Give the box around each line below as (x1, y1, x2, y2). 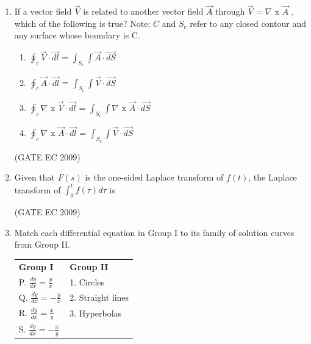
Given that (14, 171, 55, 184)
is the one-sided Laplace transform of (85, 171, 224, 184)
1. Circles (70, 275, 105, 288)
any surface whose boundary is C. (14, 29, 140, 41)
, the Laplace (248, 171, 297, 184)
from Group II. (14, 238, 70, 251)
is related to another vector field (83, 5, 204, 18)
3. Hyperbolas (70, 306, 122, 319)
